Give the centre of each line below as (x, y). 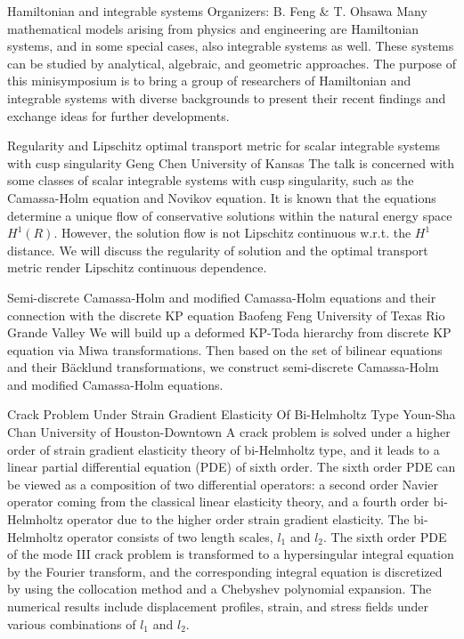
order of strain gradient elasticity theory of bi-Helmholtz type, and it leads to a (224, 449)
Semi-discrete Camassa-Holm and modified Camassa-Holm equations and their (222, 297)
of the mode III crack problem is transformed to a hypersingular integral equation (231, 554)
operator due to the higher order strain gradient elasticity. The (238, 519)
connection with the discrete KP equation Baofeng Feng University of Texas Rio (226, 315)
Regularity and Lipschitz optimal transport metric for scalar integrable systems (224, 146)
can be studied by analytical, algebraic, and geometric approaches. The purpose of (232, 63)
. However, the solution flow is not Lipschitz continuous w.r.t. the (232, 233)
